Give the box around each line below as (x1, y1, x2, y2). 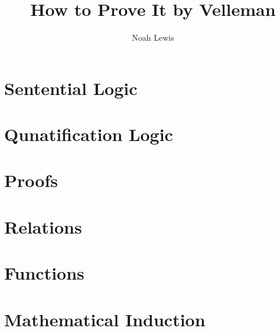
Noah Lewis (132, 31, 174, 44)
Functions (4, 261, 84, 285)
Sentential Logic (4, 76, 138, 100)
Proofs (4, 168, 58, 192)
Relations (4, 214, 82, 238)
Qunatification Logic (4, 122, 173, 146)
